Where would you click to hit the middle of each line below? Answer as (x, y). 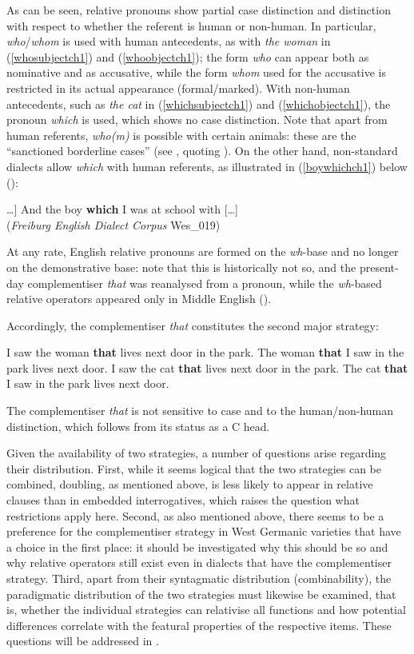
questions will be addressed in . (83, 641)
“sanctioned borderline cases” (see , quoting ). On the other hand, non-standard (202, 151)
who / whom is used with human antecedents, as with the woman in (169, 41)
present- (379, 267)
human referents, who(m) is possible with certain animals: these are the (181, 135)
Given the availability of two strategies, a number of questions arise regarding (197, 453)
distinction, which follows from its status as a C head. (138, 426)
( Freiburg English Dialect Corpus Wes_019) (113, 224)
